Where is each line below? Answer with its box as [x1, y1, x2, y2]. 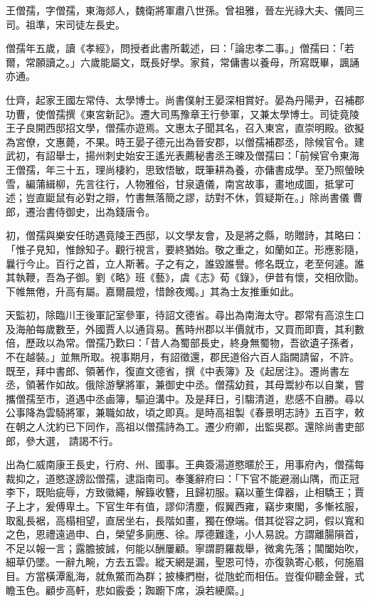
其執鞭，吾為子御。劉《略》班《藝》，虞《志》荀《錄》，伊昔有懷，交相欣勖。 [6, 270, 364, 285]
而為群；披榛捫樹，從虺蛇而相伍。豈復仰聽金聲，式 [125, 568, 364, 583]
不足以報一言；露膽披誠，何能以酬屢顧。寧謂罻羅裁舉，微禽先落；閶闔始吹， [6, 540, 364, 555]
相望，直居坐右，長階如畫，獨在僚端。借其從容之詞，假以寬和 [75, 512, 364, 527]
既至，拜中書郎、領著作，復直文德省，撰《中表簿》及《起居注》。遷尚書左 [6, 363, 349, 378]
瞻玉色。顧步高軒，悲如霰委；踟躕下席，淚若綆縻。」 [6, 582, 250, 597]
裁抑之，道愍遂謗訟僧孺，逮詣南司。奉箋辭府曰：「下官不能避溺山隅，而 [6, 470, 339, 485]
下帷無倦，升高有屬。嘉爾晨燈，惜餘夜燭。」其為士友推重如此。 [6, 283, 300, 298]
